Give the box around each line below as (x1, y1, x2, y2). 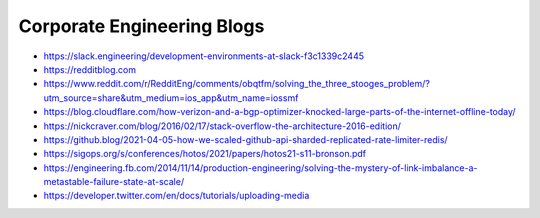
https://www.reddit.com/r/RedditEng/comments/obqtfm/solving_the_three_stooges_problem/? (43, 78, 430, 90)
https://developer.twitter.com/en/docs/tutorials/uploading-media (43, 190, 310, 202)
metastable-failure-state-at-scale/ (43, 176, 185, 188)
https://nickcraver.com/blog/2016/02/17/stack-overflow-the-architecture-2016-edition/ (43, 120, 402, 132)
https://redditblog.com (43, 63, 137, 75)
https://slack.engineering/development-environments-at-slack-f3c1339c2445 (43, 50, 365, 62)
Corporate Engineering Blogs (18, 15, 265, 37)
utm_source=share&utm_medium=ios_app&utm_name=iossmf (43, 91, 299, 104)
